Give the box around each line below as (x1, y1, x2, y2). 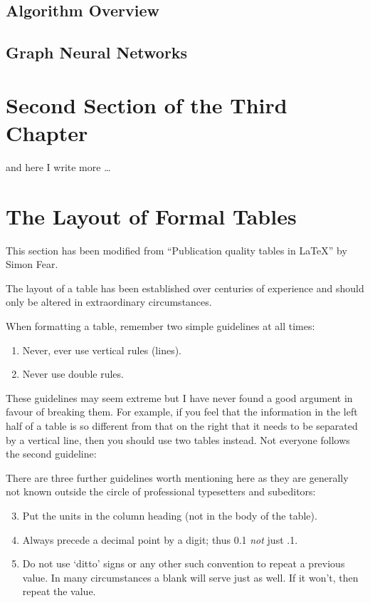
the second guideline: (6, 446, 97, 461)
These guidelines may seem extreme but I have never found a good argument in (6, 390, 353, 405)
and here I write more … (6, 159, 111, 174)
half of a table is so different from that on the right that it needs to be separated (6, 418, 358, 433)
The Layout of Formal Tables (6, 201, 297, 230)
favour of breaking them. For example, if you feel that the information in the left (6, 404, 358, 419)
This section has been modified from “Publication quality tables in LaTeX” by (6, 242, 347, 257)
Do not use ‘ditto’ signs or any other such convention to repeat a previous (22, 556, 345, 571)
